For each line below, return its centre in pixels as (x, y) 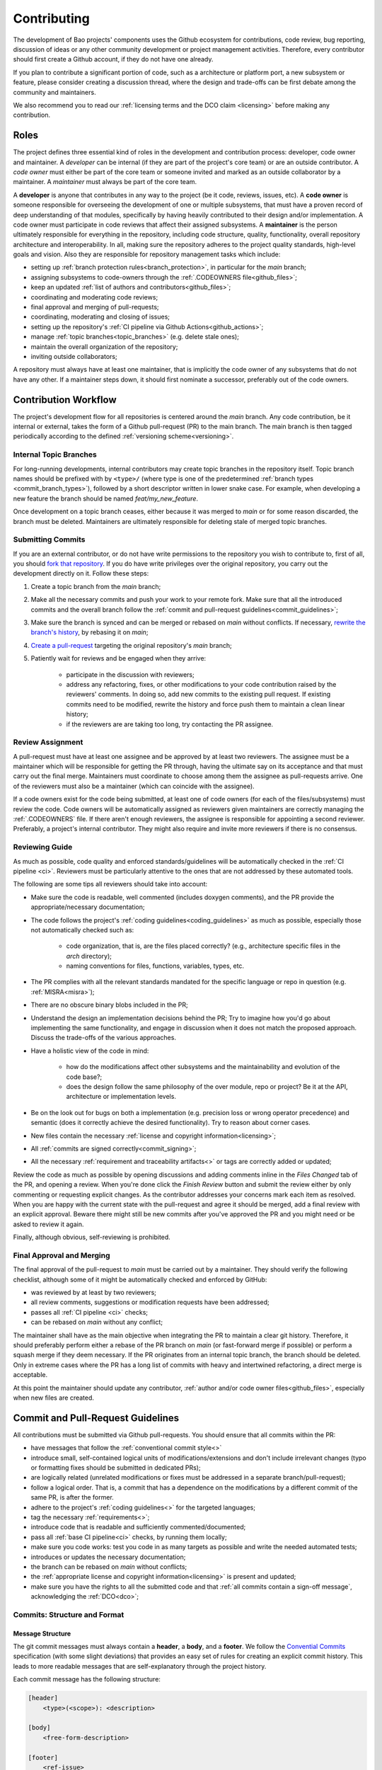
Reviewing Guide (43, 847)
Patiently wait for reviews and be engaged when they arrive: (118, 658)
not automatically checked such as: (82, 930)
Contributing (51, 18)
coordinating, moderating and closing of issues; (100, 317)
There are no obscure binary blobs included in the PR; (109, 1005)
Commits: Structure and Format (69, 1614)
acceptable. (30, 1375)
